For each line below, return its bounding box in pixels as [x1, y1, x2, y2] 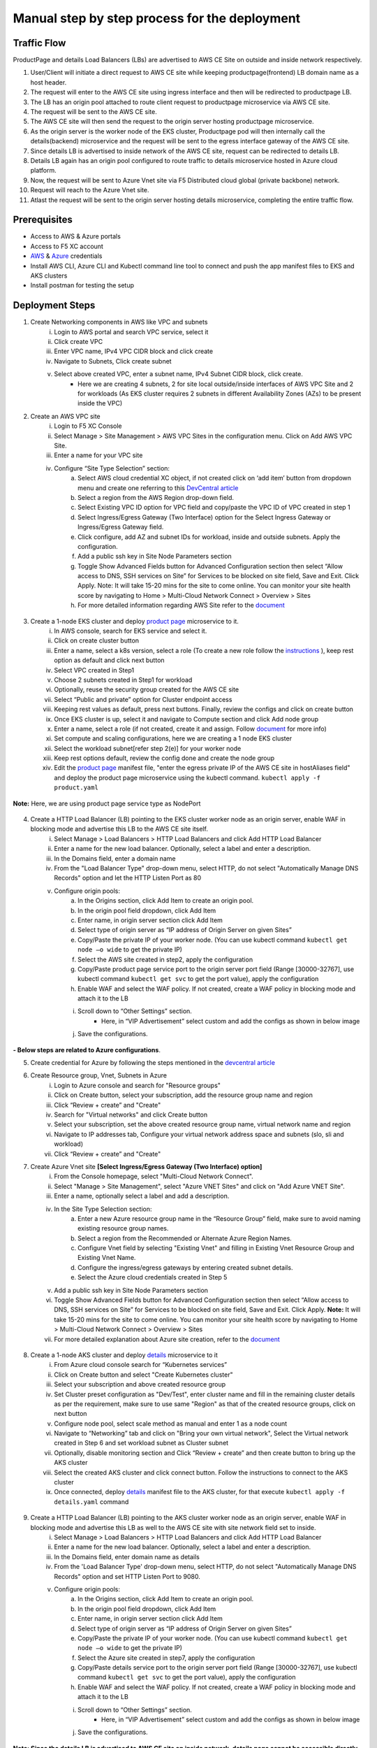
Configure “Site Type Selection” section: [54, 464, 170, 472]
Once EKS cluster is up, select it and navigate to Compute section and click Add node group [54, 715, 319, 723]
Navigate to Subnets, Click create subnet [54, 357, 172, 365]
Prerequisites [13, 214, 73, 226]
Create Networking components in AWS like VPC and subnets [30, 318, 208, 327]
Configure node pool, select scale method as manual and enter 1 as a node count [54, 1419, 288, 1428]
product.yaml [54, 784, 99, 791]
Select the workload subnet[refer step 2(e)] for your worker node [54, 744, 242, 752]
